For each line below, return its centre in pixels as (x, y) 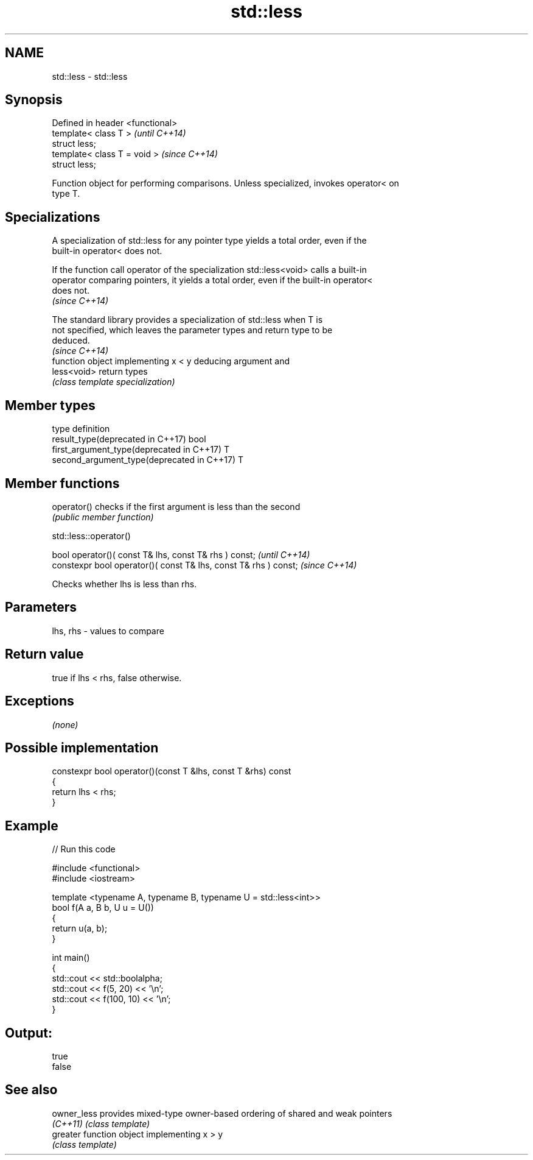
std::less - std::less (90, 76)
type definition (81, 429)
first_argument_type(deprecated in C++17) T (141, 450)
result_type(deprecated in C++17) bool (129, 439)
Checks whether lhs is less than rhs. (124, 584)
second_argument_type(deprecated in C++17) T (148, 460)
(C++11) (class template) (101, 1123)
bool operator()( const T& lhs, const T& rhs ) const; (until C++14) (181, 554)
